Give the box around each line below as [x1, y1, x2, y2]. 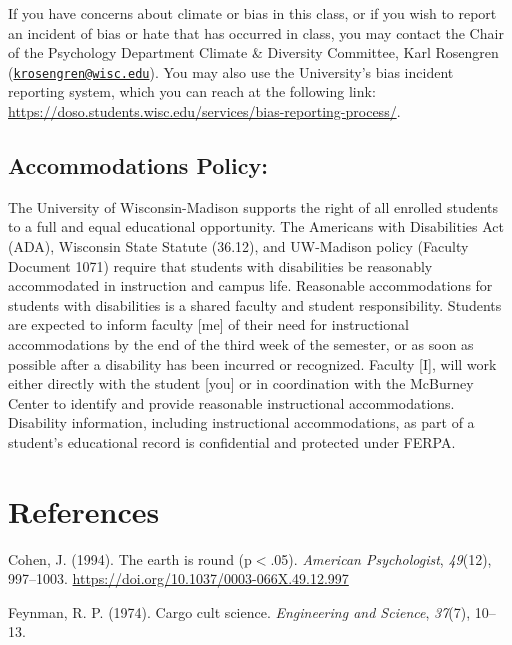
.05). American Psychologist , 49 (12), [270, 548, 492, 569]
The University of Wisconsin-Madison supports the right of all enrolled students [8, 196, 499, 217]
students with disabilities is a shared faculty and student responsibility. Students [8, 294, 502, 315]
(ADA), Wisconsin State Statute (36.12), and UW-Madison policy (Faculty [8, 236, 469, 257]
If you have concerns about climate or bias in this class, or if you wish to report [8, 3, 497, 23]
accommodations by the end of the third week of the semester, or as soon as [8, 333, 474, 354]
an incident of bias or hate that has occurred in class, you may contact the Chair [8, 22, 504, 43]
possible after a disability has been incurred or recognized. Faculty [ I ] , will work [8, 353, 497, 374]
